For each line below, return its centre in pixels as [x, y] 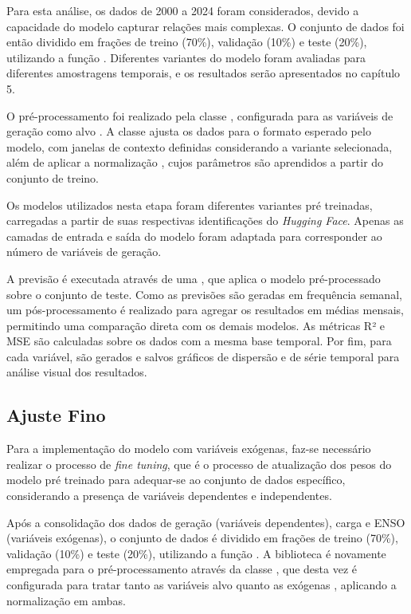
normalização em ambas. [66, 600]
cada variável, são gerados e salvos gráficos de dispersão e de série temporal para [203, 356]
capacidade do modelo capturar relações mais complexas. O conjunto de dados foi [205, 26]
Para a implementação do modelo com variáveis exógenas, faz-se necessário [189, 449]
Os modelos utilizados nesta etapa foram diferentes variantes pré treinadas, [190, 205]
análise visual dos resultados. [77, 372]
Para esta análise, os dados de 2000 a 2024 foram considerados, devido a [183, 10]
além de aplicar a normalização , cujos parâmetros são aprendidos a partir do [195, 162]
